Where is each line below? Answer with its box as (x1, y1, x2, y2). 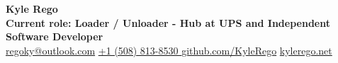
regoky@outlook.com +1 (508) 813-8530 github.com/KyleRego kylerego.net (6, 42, 332, 57)
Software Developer (6, 29, 103, 44)
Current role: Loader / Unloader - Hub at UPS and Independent (6, 15, 330, 30)
